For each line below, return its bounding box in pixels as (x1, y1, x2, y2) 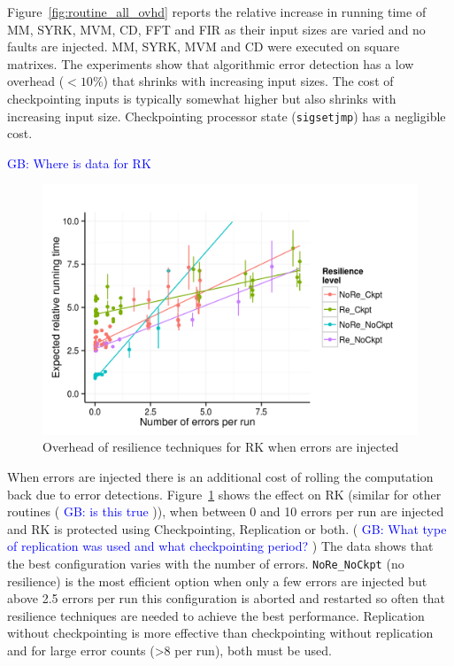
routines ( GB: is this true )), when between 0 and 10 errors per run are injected (7, 502, 444, 521)
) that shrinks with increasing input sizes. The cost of (103, 72, 394, 90)
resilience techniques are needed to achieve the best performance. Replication (7, 606, 425, 624)
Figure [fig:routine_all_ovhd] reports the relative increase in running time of (7, 3, 427, 20)
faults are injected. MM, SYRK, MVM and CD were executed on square (7, 37, 400, 56)
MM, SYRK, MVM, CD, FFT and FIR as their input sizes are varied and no (7, 19, 426, 38)
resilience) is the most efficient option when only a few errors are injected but (7, 571, 427, 590)
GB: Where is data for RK (7, 153, 151, 172)
